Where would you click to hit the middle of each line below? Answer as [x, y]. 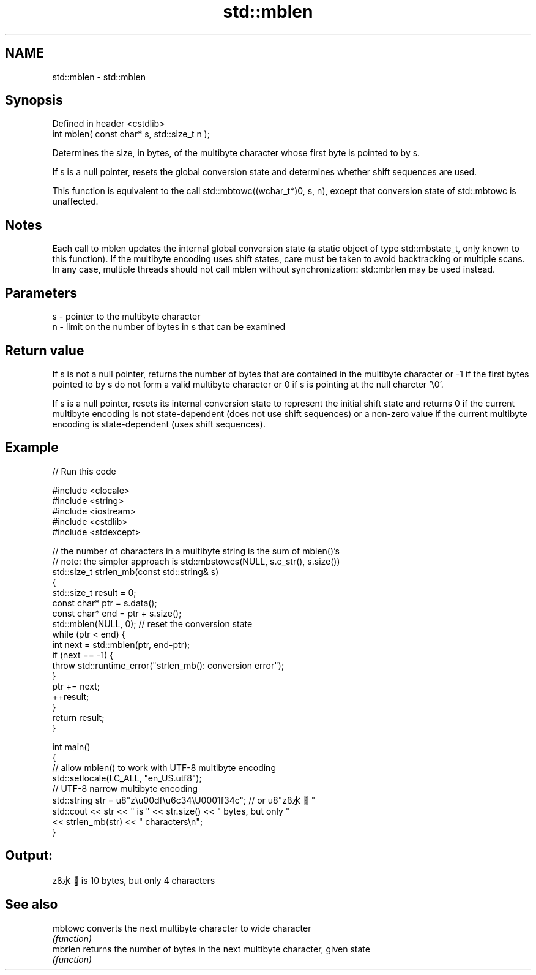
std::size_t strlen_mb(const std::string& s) [136, 571]
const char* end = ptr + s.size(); [117, 613]
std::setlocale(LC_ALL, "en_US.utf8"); [127, 778]
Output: [29, 856]
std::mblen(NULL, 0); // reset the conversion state [152, 623]
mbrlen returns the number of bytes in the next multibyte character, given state [211, 949]
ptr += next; [76, 686]
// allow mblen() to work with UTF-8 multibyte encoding [164, 767]
